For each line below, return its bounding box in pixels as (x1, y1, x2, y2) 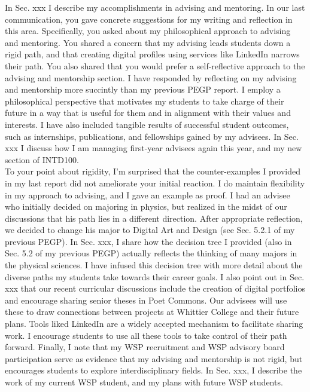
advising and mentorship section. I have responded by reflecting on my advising (5, 71, 297, 84)
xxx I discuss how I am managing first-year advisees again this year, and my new (5, 142, 302, 154)
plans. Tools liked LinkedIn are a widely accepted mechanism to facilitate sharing (5, 317, 303, 330)
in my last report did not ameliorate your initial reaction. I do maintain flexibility (5, 176, 305, 189)
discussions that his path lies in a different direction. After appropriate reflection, (5, 212, 303, 224)
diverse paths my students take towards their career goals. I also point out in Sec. (5, 270, 305, 283)
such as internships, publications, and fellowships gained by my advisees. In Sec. (5, 130, 299, 142)
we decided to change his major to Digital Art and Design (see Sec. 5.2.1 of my (5, 223, 295, 236)
